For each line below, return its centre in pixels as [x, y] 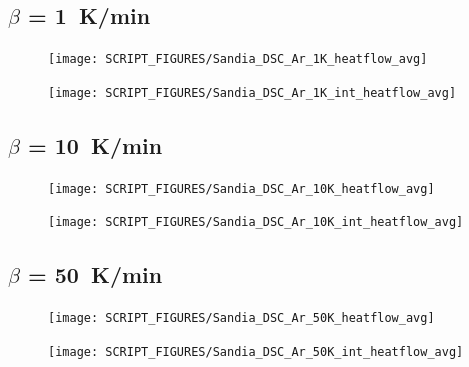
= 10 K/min [95, 144]
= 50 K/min [95, 274]
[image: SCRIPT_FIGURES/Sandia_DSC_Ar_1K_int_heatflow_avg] [252, 92]
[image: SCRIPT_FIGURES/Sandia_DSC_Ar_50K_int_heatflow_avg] [256, 351]
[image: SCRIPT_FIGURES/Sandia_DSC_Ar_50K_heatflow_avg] [241, 318]
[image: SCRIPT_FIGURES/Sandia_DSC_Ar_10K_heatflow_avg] [241, 188]
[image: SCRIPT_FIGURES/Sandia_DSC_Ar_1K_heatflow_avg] [238, 59]
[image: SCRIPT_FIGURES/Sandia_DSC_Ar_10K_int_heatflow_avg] [256, 222]
